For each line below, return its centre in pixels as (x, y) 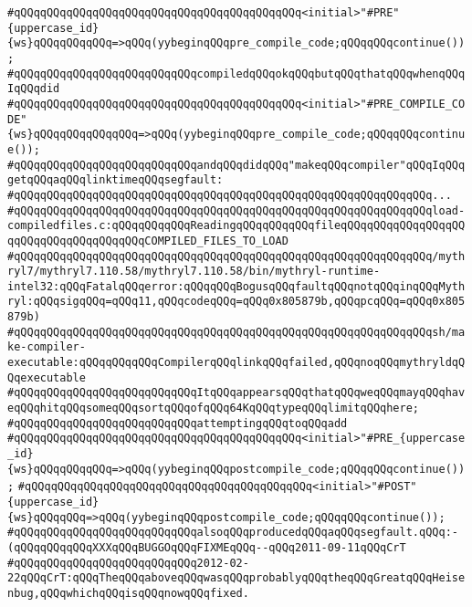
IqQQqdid (34, 89)
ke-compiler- (47, 347)
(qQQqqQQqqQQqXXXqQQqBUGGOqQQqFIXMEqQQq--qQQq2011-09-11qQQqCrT (207, 547)
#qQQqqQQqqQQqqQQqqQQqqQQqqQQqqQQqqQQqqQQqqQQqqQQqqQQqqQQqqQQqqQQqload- (236, 210)
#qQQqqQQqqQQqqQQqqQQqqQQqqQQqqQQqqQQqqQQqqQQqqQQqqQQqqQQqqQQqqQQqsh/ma (236, 332)
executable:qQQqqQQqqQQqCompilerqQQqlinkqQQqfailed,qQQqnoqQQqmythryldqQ (236, 363)
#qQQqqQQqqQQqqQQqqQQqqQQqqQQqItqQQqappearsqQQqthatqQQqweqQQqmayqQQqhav (236, 393)
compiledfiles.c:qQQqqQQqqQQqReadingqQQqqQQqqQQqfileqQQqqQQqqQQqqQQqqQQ (236, 226)
